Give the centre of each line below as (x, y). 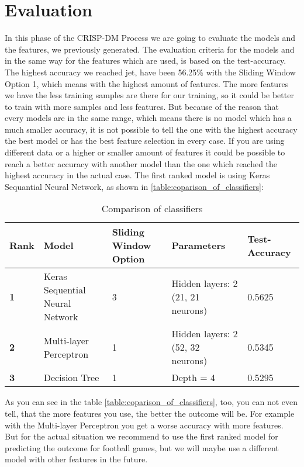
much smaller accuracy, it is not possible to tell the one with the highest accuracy (151, 129)
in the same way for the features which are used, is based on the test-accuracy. (146, 60)
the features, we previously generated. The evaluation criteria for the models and (150, 49)
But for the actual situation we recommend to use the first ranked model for (141, 436)
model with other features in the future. (76, 459)
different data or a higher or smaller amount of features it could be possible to (145, 152)
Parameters (198, 245)
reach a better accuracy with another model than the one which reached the (141, 163)
